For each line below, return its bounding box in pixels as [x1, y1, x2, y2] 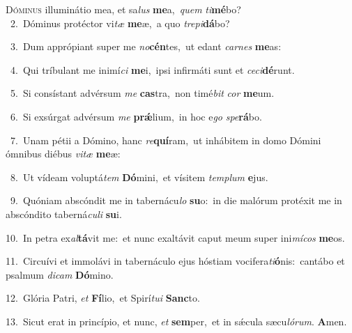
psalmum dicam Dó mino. [6, 267, 114, 281]
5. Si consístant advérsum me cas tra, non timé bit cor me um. [10, 86, 275, 100]
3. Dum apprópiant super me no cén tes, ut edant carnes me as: [10, 39, 282, 54]
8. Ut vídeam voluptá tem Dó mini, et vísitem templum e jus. [10, 169, 268, 184]
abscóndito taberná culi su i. [6, 206, 122, 221]
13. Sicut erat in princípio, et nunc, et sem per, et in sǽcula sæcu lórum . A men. [6, 313, 347, 328]
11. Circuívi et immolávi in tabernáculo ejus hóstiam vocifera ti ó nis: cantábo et [6, 254, 345, 268]
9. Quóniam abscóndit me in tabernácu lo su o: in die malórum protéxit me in [10, 193, 342, 208]
